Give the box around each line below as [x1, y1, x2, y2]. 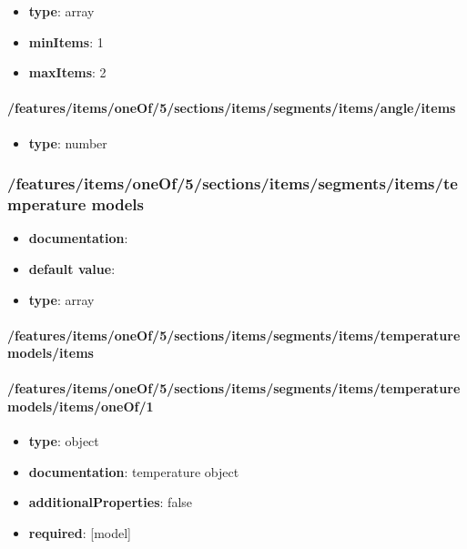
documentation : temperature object [28, 462, 239, 481]
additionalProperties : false [28, 493, 193, 512]
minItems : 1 [28, 32, 104, 51]
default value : [28, 259, 116, 278]
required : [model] [28, 524, 131, 543]
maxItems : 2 [28, 63, 107, 82]
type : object [28, 432, 99, 451]
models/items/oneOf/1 [7, 397, 154, 416]
